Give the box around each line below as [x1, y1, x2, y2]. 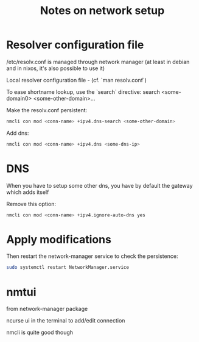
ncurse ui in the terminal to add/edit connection [6, 317, 125, 324]
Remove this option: [6, 200, 57, 207]
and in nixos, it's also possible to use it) [6, 65, 105, 72]
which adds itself [6, 188, 49, 196]
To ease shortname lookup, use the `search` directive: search [6, 88, 160, 95]
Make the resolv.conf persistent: [6, 106, 88, 113]
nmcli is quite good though [6, 329, 74, 336]
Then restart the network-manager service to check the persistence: [6, 252, 178, 260]
